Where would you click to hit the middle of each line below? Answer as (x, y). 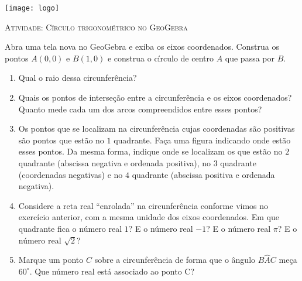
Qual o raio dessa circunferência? (78, 78)
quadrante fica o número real (70, 228)
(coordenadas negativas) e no (71, 174)
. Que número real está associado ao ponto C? (112, 271)
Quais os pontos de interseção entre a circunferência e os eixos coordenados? (155, 97)
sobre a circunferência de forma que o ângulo (175, 260)
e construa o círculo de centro (160, 58)
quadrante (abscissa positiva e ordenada (203, 174)
